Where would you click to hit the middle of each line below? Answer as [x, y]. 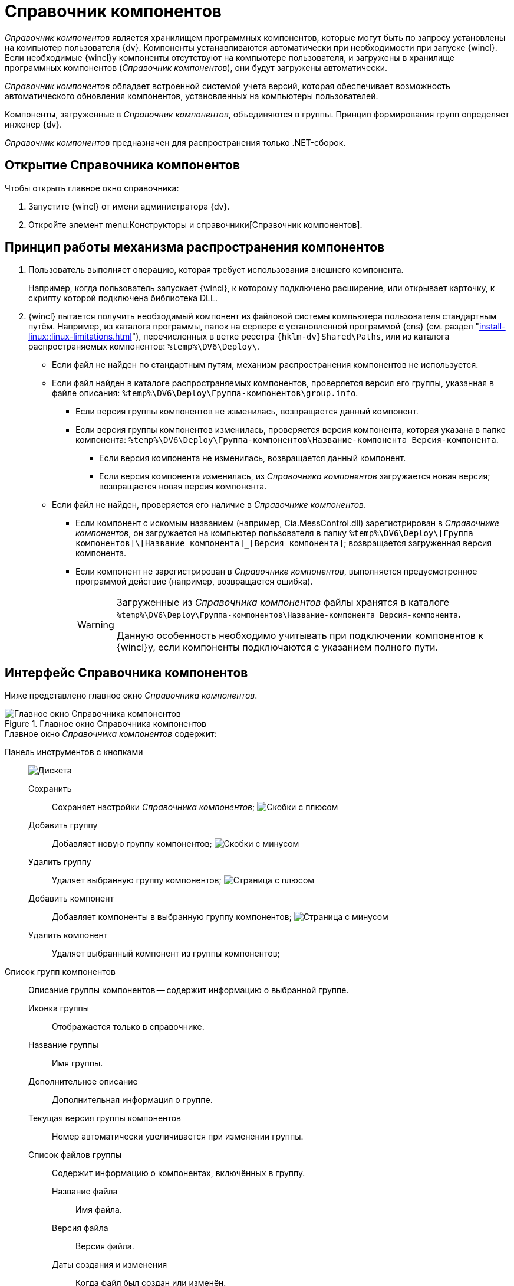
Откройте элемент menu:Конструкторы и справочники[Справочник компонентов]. [195, 224]
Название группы [63, 1045]
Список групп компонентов [60, 972]
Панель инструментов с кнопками [74, 752]
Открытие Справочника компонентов [123, 165]
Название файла [85, 1192]
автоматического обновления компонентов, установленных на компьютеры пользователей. [192, 96]
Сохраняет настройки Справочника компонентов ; [154, 807]
